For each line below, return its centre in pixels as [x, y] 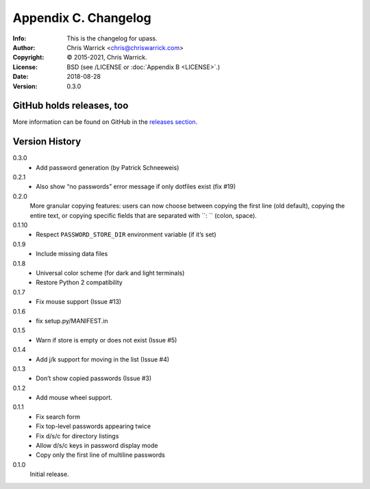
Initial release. [49, 474]
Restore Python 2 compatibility [79, 283]
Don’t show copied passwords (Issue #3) [94, 378]
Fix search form [58, 416]
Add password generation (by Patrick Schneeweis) [108, 167]
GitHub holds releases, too [71, 106]
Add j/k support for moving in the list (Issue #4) [103, 359]
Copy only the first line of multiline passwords [101, 455]
